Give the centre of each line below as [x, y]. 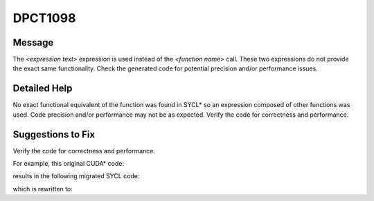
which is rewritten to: [43, 189]
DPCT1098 [44, 18]
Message [33, 42]
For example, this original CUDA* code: [69, 164]
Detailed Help [43, 89]
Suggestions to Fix [54, 134]
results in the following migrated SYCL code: [76, 176]
